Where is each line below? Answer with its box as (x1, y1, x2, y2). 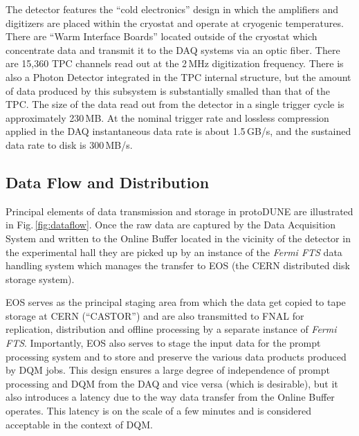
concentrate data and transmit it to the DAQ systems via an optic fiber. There (6, 42, 340, 57)
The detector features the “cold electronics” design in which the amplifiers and (6, 2, 339, 16)
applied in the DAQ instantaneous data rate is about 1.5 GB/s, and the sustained (6, 124, 351, 138)
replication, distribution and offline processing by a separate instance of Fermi (6, 322, 337, 336)
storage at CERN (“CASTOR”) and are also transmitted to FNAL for (6, 308, 304, 323)
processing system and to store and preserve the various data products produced (6, 349, 347, 363)
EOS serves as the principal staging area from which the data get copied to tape (6, 295, 346, 309)
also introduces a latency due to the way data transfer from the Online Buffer (6, 390, 335, 404)
